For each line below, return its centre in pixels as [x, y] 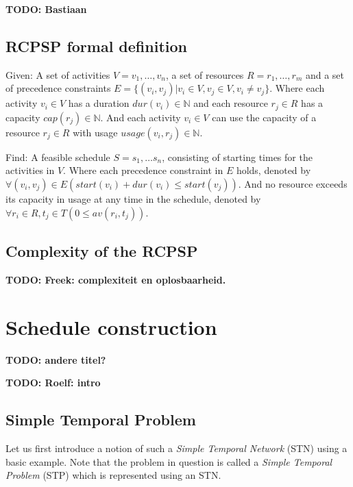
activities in [30, 170]
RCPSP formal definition [96, 46]
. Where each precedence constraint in [143, 170]
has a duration [99, 103]
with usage [95, 132]
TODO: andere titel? [56, 359]
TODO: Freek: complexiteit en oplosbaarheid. [116, 279]
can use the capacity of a [264, 117]
